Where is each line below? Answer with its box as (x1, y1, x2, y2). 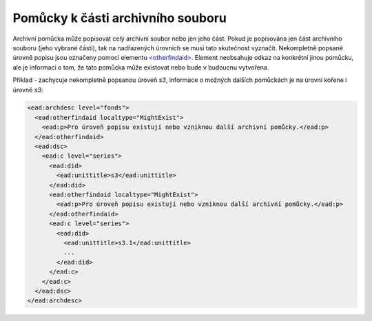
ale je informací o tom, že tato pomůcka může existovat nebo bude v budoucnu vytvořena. (12, 63, 269, 72)
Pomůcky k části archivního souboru (12, 10, 227, 25)
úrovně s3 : (12, 85, 43, 94)
